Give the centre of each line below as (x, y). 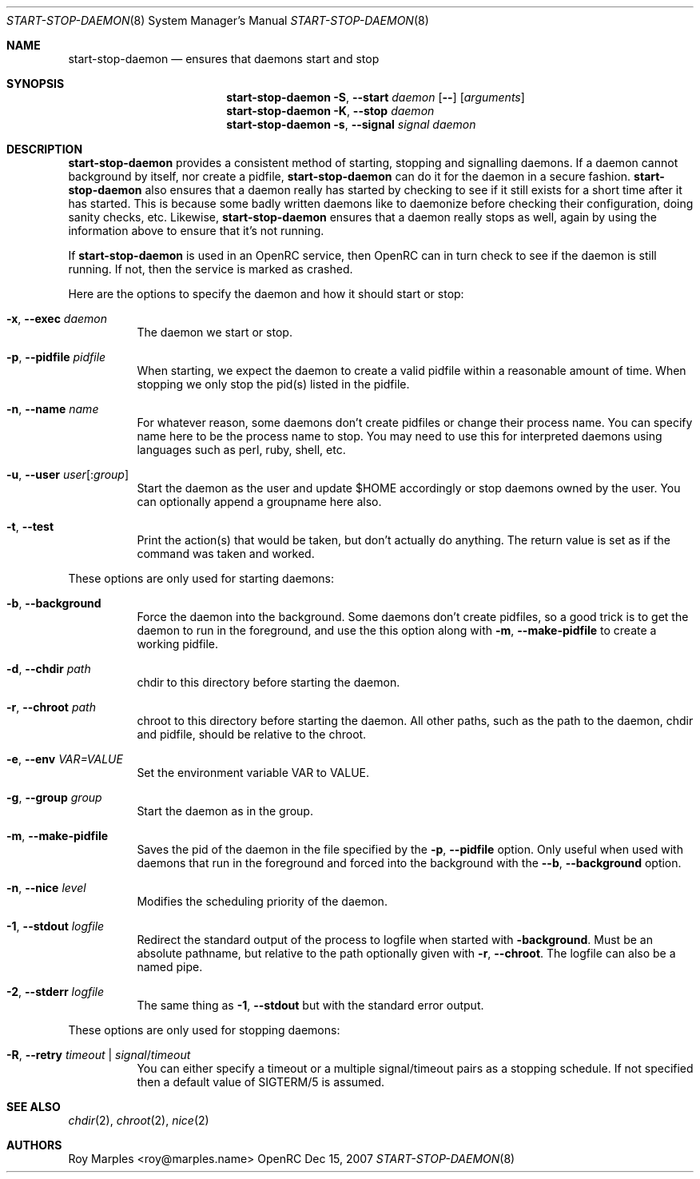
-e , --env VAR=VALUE (65, 759)
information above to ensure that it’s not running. (196, 231)
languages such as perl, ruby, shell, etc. (241, 450)
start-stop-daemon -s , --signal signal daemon (351, 124)
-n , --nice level (46, 888)
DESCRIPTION (45, 149)
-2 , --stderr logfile (56, 992)
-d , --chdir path (49, 669)
